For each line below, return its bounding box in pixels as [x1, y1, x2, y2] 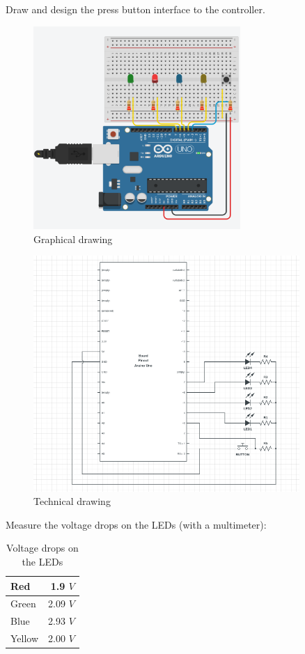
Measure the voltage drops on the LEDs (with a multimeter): [6, 517, 267, 531]
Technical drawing [33, 494, 111, 508]
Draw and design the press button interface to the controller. [6, 2, 265, 16]
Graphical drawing [33, 231, 113, 246]
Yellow [10, 631, 39, 646]
